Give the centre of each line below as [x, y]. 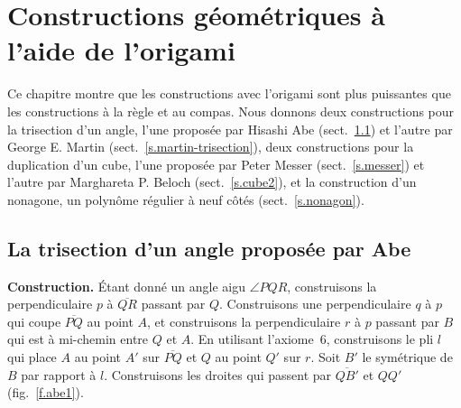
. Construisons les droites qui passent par [218, 374]
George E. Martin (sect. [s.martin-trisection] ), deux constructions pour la [211, 147]
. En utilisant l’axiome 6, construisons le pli [312, 339]
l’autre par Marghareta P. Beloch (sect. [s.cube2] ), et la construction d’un [212, 182]
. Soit [326, 357]
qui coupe [34, 321]
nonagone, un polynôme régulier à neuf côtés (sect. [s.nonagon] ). [186, 199]
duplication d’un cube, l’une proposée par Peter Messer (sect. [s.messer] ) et [216, 164]
